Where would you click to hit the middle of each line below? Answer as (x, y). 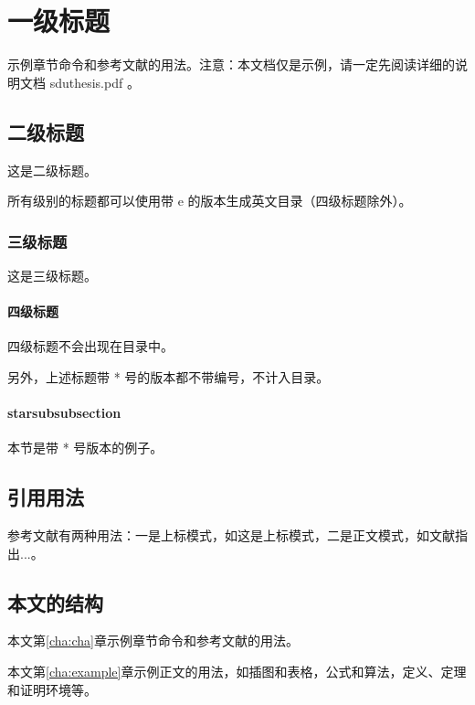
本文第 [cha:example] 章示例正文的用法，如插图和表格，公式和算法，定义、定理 (237, 672)
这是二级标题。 (52, 170)
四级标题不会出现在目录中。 (90, 346)
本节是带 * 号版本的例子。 (85, 448)
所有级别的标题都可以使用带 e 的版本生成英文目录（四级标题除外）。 (210, 201)
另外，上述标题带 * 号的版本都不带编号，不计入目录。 (169, 376)
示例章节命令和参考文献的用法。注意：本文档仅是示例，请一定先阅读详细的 (231, 64)
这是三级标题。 (52, 275)
